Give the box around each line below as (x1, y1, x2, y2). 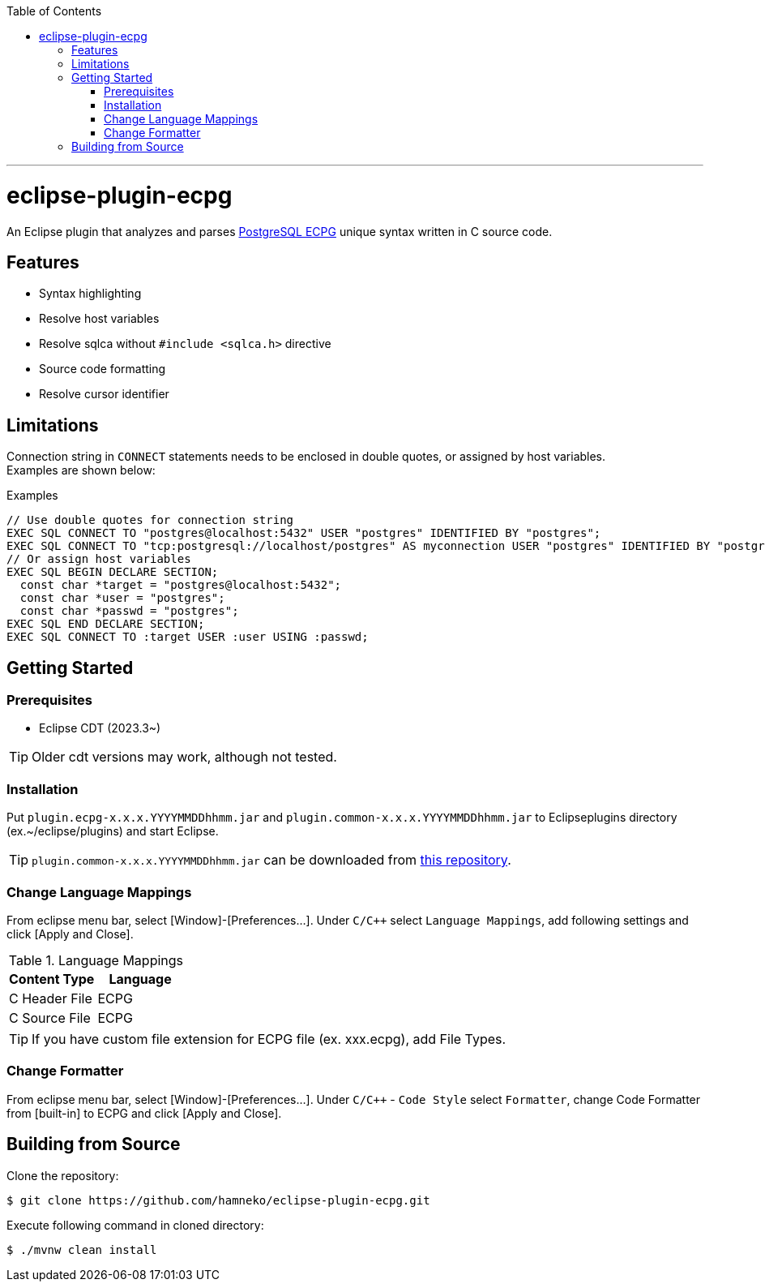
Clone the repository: (6, 1168, 119, 1183)
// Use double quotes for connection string (6, 513, 294, 527)
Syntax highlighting (39, 286, 142, 301)
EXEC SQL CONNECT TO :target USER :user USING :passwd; (6, 630, 369, 644)
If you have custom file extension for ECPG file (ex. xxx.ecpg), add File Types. (32, 1030, 506, 1047)
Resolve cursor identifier (39, 387, 169, 401)
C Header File (9, 990, 92, 1007)
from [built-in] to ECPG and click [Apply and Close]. (6, 1106, 282, 1120)
